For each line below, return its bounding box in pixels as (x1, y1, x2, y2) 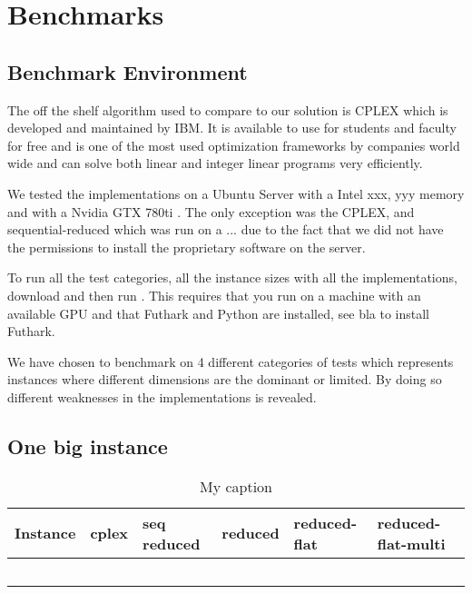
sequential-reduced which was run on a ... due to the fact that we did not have (7, 220, 444, 239)
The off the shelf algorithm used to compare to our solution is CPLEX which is (7, 100, 448, 119)
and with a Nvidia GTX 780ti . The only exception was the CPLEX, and (7, 202, 415, 221)
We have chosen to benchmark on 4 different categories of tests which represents (7, 351, 454, 371)
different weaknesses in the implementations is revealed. (7, 387, 317, 406)
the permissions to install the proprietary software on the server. (7, 237, 366, 256)
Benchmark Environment (7, 57, 248, 85)
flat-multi (377, 532, 446, 554)
